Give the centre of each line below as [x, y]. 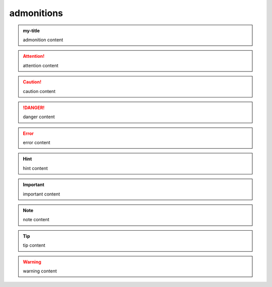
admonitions [36, 13]
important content [42, 194]
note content [36, 220]
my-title [31, 31]
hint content [35, 168]
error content [37, 143]
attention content [41, 65]
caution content [39, 91]
